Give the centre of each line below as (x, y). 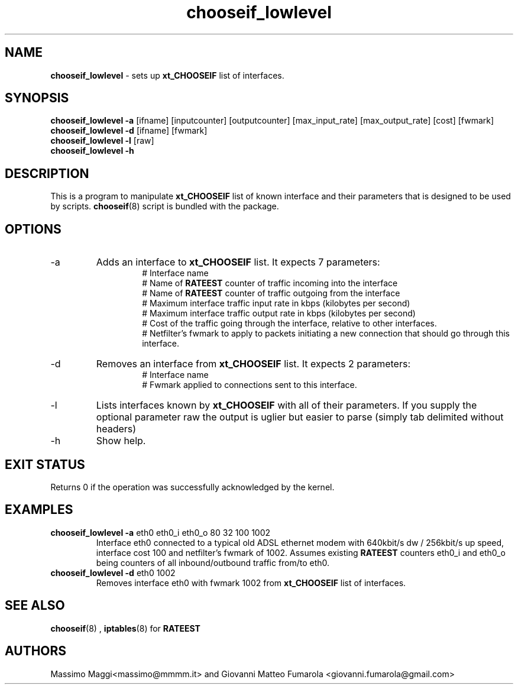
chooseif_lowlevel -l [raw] (102, 141)
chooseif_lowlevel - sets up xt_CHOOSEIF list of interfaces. (167, 75)
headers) (116, 429)
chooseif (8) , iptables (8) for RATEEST (125, 628)
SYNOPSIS (37, 98)
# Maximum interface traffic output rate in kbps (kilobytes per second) (279, 313)
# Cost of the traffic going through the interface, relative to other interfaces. (289, 324)
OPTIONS (33, 229)
